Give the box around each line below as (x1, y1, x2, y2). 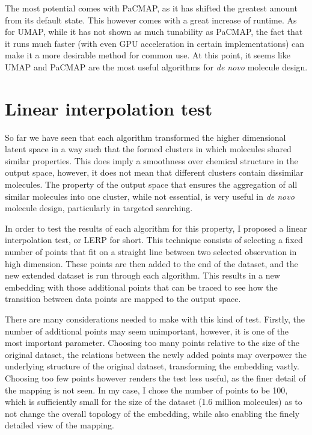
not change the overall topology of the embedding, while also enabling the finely (5, 407, 300, 419)
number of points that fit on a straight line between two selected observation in (5, 245, 297, 258)
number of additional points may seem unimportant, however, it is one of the (5, 324, 289, 337)
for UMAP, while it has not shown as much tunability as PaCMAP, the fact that (5, 25, 303, 38)
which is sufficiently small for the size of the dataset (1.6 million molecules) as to (5, 395, 302, 408)
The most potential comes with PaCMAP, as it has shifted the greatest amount (5, 2, 298, 14)
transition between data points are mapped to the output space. (5, 292, 241, 305)
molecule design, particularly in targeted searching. (5, 202, 193, 214)
